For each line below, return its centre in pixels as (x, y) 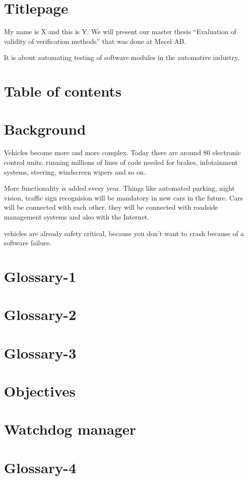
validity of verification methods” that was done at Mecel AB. (95, 41)
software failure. (28, 243)
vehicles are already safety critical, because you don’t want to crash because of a (124, 233)
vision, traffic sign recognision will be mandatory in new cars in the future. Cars (124, 197)
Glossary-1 (40, 276)
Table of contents (63, 91)
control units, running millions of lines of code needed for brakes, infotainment (121, 162)
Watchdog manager (70, 429)
